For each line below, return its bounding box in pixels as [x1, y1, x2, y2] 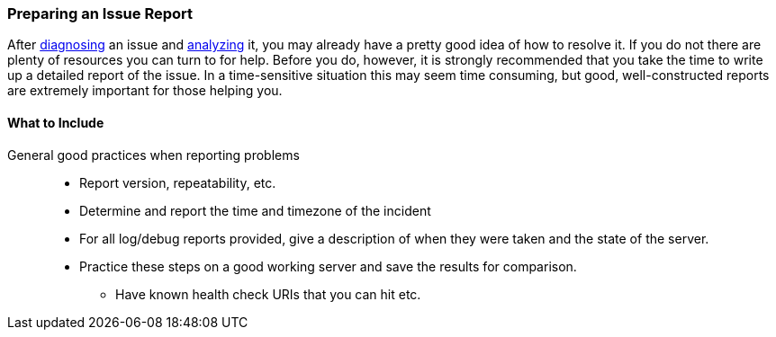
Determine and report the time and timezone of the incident [79, 202, 431, 218]
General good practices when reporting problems [7, 146, 300, 163]
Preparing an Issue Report [7, 4, 194, 22]
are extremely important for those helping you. [7, 83, 283, 99]
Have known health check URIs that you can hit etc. [115, 286, 421, 302]
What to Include [7, 114, 104, 130]
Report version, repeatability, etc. [79, 174, 276, 191]
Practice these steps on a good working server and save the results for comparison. [79, 258, 577, 274]
